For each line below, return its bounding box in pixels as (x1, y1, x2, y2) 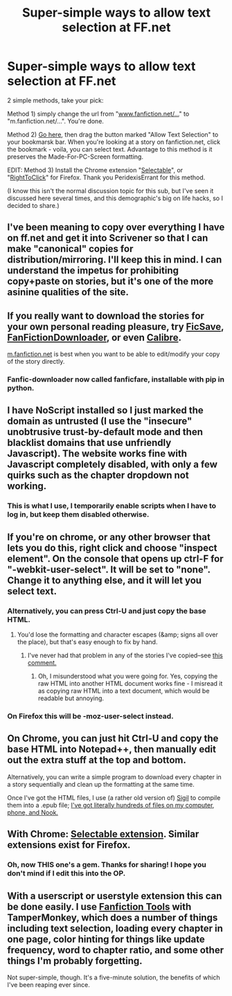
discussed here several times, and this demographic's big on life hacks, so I (7, 194, 224, 202)
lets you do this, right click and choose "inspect (7, 542, 217, 553)
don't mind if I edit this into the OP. (7, 869, 126, 878)
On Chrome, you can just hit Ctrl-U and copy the (7, 733, 219, 745)
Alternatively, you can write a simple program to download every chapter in (7, 772, 222, 781)
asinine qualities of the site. (7, 286, 130, 299)
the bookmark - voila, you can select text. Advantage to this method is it (7, 145, 213, 153)
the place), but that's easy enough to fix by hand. (17, 638, 158, 646)
